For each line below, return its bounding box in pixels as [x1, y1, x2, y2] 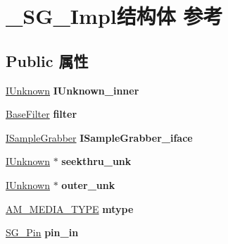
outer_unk [61, 177, 115, 192]
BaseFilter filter [6, 106, 77, 121]
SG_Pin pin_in [6, 225, 79, 240]
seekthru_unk [61, 154, 132, 169]
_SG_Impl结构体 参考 [6, 1, 223, 30]
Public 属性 [6, 49, 89, 71]
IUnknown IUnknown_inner [6, 83, 139, 97]
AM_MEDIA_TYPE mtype [6, 201, 134, 216]
